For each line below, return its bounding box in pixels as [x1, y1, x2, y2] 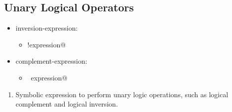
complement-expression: [15, 56, 87, 66]
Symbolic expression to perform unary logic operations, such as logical [15, 89, 229, 99]
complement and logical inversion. [15, 99, 118, 109]
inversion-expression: [15, 23, 78, 33]
